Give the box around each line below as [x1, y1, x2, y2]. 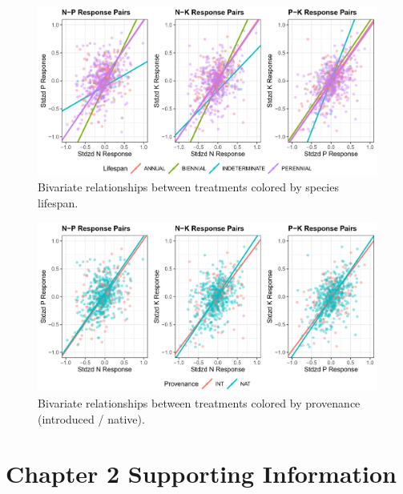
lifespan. [38, 194, 79, 211]
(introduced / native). [38, 410, 145, 427]
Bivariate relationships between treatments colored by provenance [38, 394, 361, 411]
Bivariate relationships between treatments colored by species [38, 179, 339, 195]
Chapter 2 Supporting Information [6, 457, 397, 490]
